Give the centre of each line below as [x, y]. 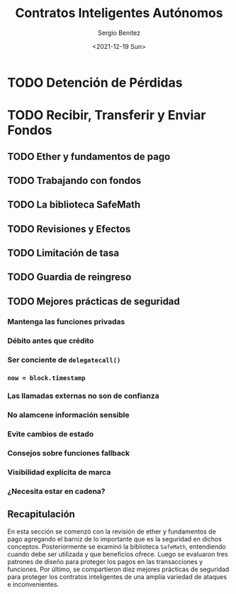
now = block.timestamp [46, 378]
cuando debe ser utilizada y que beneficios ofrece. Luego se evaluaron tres [118, 554]
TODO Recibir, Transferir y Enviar [107, 115]
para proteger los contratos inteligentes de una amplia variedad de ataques [117, 576]
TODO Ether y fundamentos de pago [89, 157]
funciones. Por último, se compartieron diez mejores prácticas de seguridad [118, 569]
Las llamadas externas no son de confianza [83, 396]
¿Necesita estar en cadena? [56, 492]
